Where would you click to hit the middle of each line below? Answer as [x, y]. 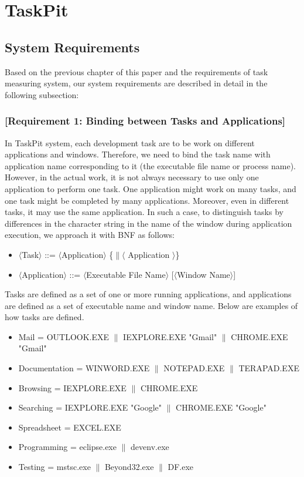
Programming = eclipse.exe [67, 447]
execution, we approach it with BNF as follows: [90, 235]
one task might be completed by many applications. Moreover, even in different [147, 200]
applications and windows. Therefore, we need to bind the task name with [138, 154]
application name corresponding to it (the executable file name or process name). [150, 165]
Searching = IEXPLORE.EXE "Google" [90, 407]
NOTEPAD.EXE [194, 368]
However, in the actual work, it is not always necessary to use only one [132, 177]
